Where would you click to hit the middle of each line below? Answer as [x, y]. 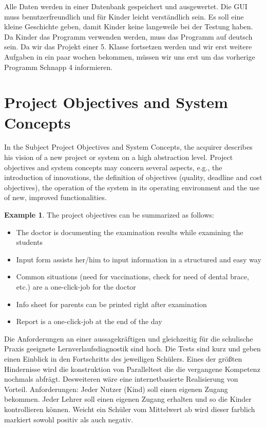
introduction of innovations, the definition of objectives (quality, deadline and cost [133, 177]
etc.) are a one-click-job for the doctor [76, 287]
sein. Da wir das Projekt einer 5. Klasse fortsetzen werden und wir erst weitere [128, 47]
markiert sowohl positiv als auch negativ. [69, 419]
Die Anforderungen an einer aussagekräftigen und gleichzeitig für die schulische [129, 338]
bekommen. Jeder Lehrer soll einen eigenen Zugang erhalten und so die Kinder [128, 399]
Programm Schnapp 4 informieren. [59, 67]
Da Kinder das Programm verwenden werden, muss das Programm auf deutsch [128, 36]
